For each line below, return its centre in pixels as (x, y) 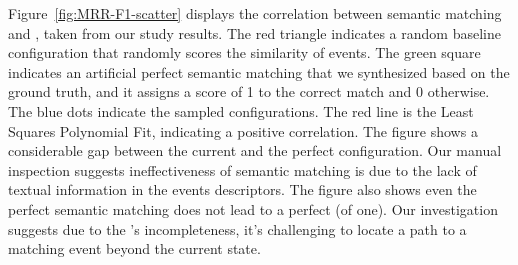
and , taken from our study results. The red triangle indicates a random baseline (254, 32)
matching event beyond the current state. (134, 248)
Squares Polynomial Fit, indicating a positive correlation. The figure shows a (243, 130)
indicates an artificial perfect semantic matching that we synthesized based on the (259, 71)
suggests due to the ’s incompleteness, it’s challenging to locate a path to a (237, 228)
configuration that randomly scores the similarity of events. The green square (244, 52)
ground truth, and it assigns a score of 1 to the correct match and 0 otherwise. (249, 91)
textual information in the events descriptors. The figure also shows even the (242, 189)
